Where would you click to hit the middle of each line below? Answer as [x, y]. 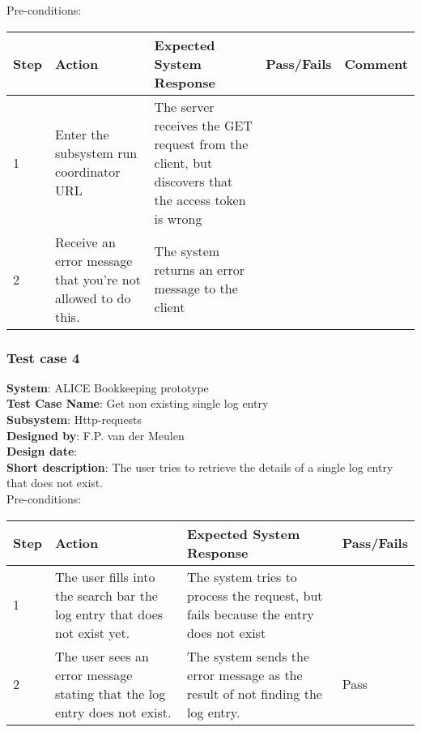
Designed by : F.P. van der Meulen [96, 435]
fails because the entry [251, 614]
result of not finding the [255, 693]
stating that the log [111, 693]
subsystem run [96, 153]
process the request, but [255, 595]
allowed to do [93, 298]
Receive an [85, 242]
